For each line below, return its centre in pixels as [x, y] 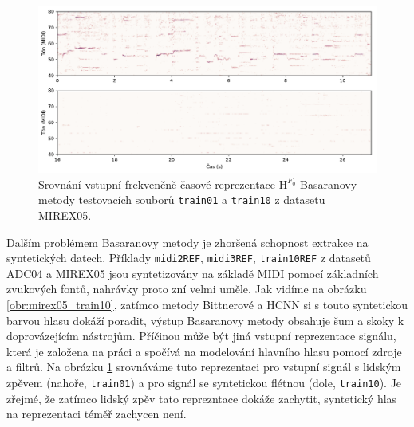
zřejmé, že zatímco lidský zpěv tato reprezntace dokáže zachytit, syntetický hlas [202, 398]
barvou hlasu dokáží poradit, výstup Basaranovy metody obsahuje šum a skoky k [205, 320]
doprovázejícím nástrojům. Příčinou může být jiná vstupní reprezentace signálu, [201, 336]
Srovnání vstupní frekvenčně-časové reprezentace [157, 184]
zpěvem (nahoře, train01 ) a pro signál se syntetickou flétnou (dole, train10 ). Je [204, 382]
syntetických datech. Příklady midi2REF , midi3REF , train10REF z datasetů [189, 258]
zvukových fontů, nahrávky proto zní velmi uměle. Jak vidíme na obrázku [187, 289]
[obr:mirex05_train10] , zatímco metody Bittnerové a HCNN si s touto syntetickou [207, 304]
